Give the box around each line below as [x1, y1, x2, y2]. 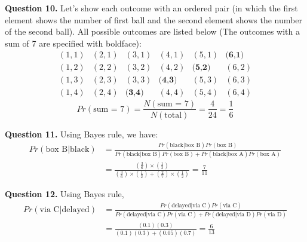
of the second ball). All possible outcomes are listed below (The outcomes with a [5, 25, 300, 38]
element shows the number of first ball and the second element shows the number [5, 13, 302, 26]
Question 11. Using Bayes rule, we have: [5, 127, 158, 140]
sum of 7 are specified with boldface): [5, 36, 142, 49]
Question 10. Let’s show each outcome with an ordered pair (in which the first [5, 2, 298, 14]
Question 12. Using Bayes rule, [5, 188, 124, 200]
